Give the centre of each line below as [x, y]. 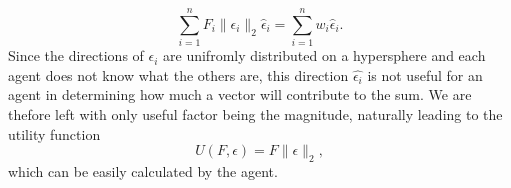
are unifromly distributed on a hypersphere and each [324, 55]
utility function [54, 133]
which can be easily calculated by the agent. [143, 170]
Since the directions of [76, 55]
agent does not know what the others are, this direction [178, 74]
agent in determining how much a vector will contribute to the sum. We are [240, 94]
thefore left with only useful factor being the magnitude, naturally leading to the [255, 113]
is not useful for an [425, 74]
